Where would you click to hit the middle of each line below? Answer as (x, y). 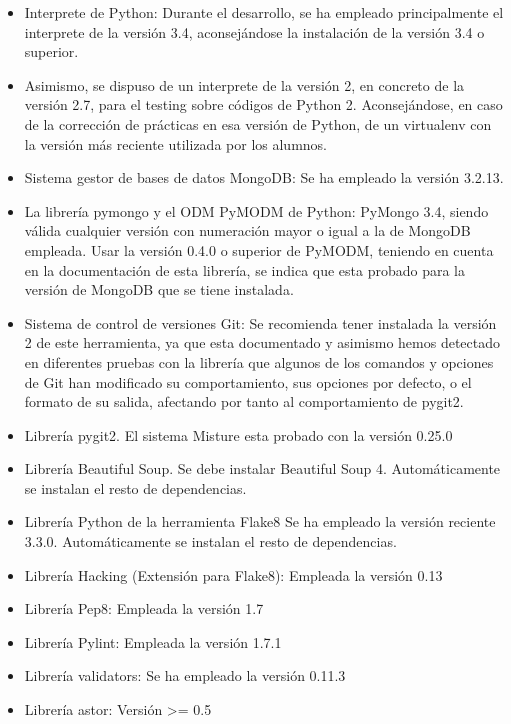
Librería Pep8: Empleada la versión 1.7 (144, 608)
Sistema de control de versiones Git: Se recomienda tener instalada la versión (260, 322)
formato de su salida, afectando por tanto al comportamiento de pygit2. (244, 401)
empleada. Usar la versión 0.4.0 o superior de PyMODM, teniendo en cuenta (259, 249)
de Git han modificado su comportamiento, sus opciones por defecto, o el (248, 381)
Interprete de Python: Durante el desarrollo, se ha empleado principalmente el (264, 12)
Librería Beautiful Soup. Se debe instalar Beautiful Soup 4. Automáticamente (262, 468)
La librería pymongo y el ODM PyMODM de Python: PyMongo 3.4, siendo (256, 210)
